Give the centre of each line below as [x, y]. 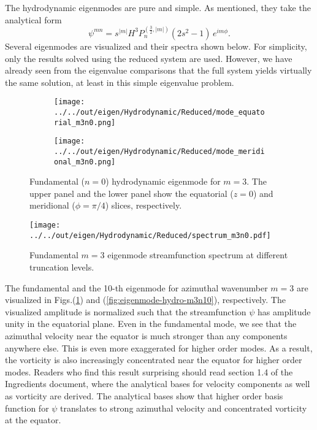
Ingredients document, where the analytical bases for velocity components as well [158, 384]
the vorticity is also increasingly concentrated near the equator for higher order [154, 360]
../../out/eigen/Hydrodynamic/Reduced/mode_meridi [159, 151]
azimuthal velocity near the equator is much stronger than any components [146, 335]
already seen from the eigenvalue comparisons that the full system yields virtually [158, 70]
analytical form [33, 19]
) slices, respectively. [143, 205]
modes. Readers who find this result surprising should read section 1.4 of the [149, 371]
